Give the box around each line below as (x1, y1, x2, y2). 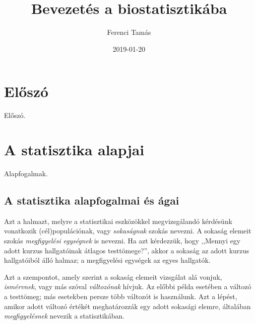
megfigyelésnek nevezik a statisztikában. (4, 311, 125, 321)
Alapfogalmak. (4, 168, 48, 178)
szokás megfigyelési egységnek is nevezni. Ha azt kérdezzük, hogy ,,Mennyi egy (4, 235, 241, 245)
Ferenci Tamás (107, 27, 151, 37)
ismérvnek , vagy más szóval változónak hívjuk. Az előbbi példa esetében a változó (4, 281, 252, 292)
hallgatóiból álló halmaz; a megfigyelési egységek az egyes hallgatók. (4, 255, 211, 265)
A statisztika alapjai (4, 139, 144, 160)
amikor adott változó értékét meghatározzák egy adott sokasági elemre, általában (4, 301, 251, 311)
